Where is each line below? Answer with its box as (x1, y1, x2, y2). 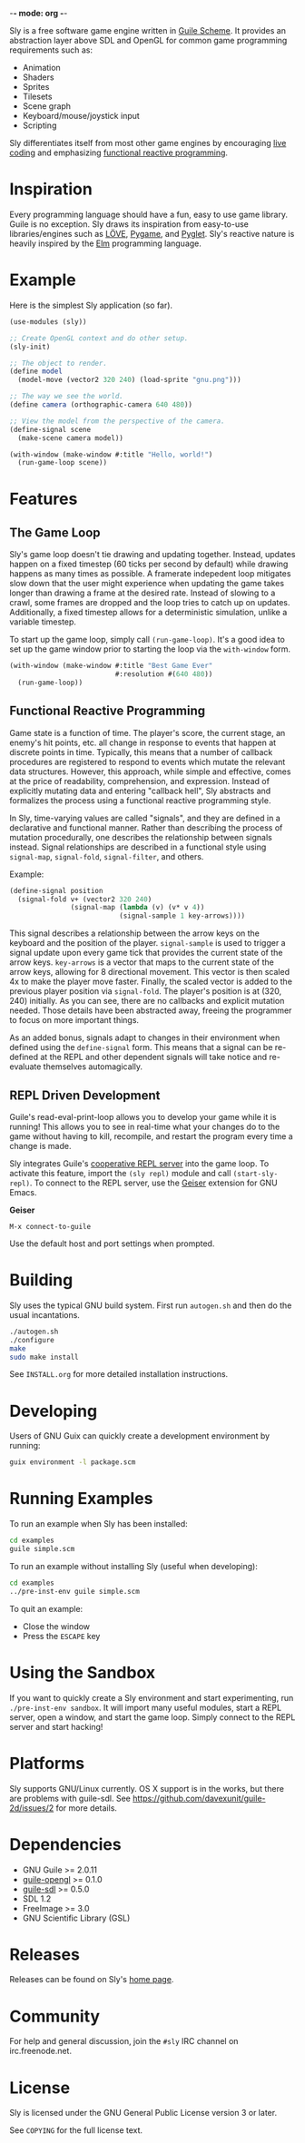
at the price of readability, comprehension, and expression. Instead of (9, 775, 271, 786)
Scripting (22, 120, 57, 131)
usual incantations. (9, 1309, 80, 1320)
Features (9, 489, 78, 509)
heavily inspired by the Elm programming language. (9, 238, 202, 249)
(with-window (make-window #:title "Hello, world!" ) (9, 449, 213, 459)
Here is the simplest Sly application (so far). (9, 300, 173, 310)
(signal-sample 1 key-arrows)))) (119, 911, 246, 920)
